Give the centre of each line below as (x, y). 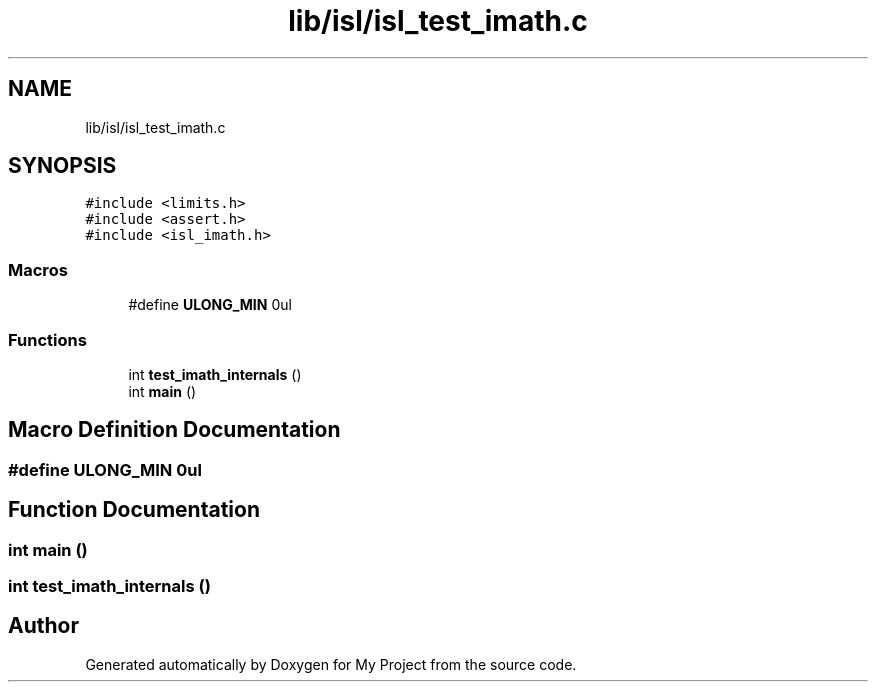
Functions (47, 339)
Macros (38, 269)
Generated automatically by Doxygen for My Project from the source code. (331, 664)
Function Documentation (134, 510)
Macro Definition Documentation (174, 430)
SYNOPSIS (62, 166)
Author (43, 626)
